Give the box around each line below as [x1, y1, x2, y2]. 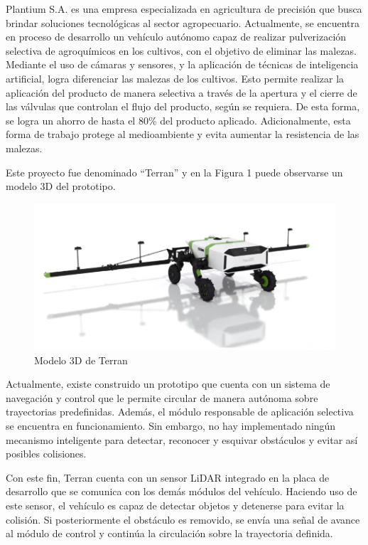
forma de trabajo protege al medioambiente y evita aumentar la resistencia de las [6, 127, 359, 142]
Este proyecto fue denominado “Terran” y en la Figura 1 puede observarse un [6, 164, 343, 179]
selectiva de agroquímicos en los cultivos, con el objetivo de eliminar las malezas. [6, 43, 357, 58]
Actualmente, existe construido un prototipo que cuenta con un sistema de [6, 376, 330, 391]
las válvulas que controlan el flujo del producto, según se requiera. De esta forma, [6, 99, 360, 114]
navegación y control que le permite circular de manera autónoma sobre [6, 390, 318, 405]
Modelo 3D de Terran [34, 352, 128, 367]
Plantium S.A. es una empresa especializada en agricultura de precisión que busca [6, 1, 362, 16]
